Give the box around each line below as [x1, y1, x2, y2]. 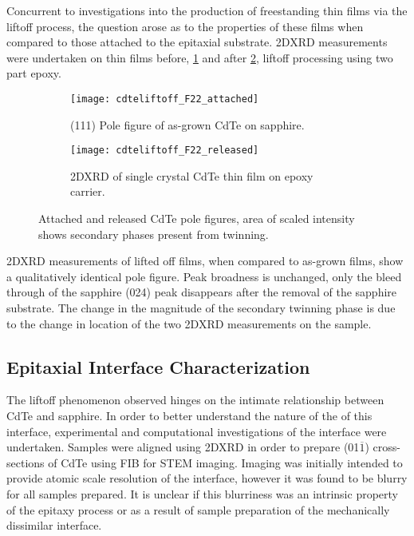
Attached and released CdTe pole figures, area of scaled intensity [38, 210, 355, 227]
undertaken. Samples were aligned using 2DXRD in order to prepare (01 [6, 439, 360, 455]
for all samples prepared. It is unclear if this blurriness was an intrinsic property [6, 485, 398, 502]
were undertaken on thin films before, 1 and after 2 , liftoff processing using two [6, 49, 393, 66]
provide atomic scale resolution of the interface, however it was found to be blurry [6, 470, 408, 486]
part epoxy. [6, 65, 61, 81]
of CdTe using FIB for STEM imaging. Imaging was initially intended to [48, 454, 403, 470]
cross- [373, 439, 400, 455]
